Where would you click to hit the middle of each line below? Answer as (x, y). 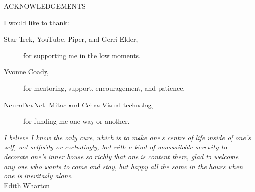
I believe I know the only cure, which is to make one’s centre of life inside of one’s (127, 137)
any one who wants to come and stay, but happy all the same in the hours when (124, 166)
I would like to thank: (36, 22)
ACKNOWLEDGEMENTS (45, 6)
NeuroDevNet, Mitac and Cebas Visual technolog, (79, 104)
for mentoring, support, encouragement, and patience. (104, 88)
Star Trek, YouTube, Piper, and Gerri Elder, (71, 39)
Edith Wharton (27, 185)
